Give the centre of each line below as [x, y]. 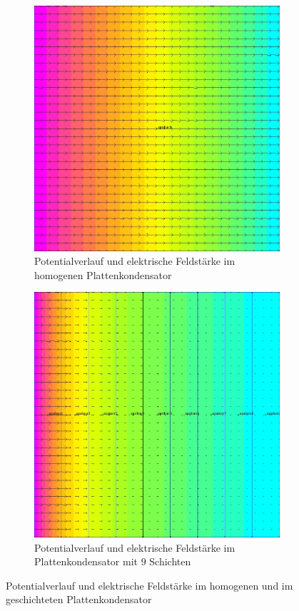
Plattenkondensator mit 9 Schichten [113, 561]
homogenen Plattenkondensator [103, 274]
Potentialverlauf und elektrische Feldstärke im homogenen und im [149, 585]
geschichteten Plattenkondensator [79, 599]
